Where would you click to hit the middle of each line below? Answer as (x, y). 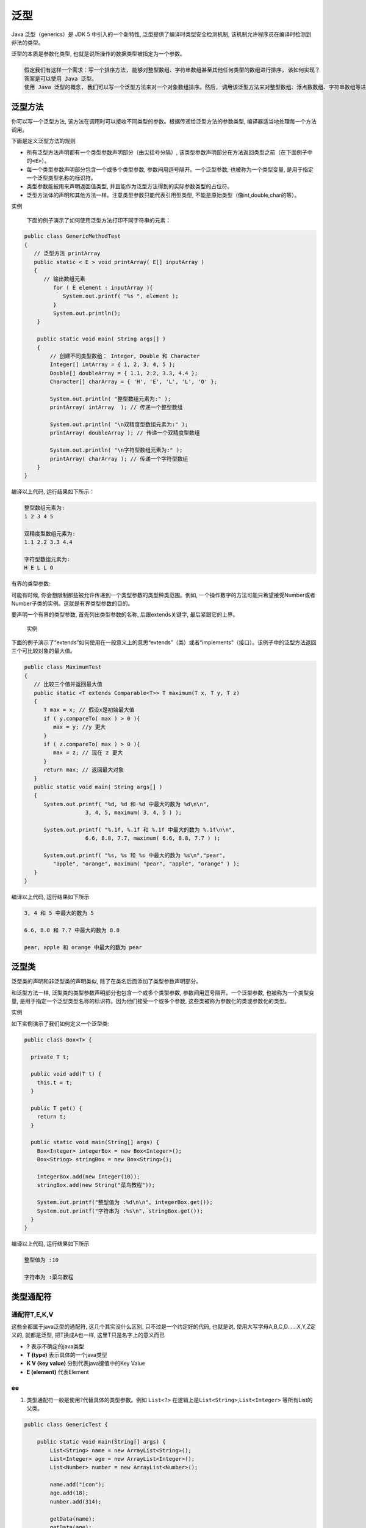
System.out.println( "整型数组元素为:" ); (110, 399)
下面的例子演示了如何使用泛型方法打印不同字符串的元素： (99, 220)
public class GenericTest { (66, 1425)
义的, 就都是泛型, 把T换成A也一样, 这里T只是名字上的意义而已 (88, 1335)
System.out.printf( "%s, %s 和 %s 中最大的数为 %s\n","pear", (135, 855)
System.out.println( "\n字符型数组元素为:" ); (116, 450)
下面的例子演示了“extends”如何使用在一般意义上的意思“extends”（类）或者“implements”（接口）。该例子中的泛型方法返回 (164, 642)
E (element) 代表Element (58, 1372)
